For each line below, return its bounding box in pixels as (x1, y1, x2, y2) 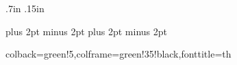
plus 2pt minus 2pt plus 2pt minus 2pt (5, 24, 167, 38)
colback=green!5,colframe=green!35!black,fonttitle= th (5, 47, 232, 61)
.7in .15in (5, 1, 45, 15)
